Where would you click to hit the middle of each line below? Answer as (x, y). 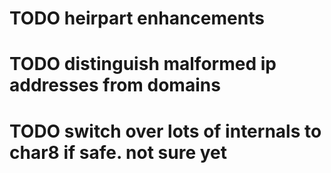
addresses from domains (115, 85)
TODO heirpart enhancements (137, 18)
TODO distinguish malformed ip (143, 64)
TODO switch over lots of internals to (165, 131)
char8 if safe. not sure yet (118, 152)
